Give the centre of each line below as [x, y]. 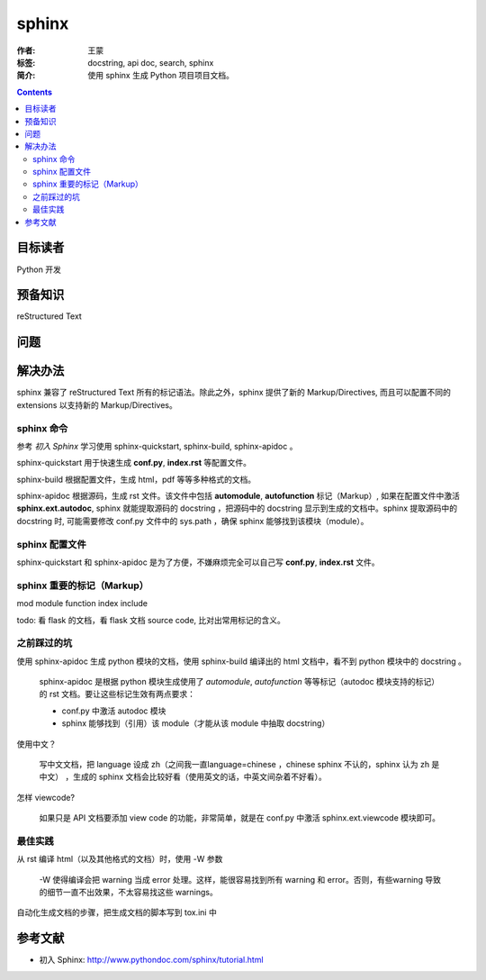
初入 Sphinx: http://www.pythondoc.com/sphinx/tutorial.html [152, 960]
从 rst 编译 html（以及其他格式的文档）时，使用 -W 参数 [120, 859]
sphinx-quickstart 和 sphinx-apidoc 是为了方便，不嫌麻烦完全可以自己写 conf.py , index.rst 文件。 [198, 562]
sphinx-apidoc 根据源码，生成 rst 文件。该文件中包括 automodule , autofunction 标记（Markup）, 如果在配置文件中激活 [238, 496]
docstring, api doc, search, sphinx [151, 62]
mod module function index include [82, 603]
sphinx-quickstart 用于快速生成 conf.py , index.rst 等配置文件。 [134, 463]
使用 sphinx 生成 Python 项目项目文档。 [161, 76]
